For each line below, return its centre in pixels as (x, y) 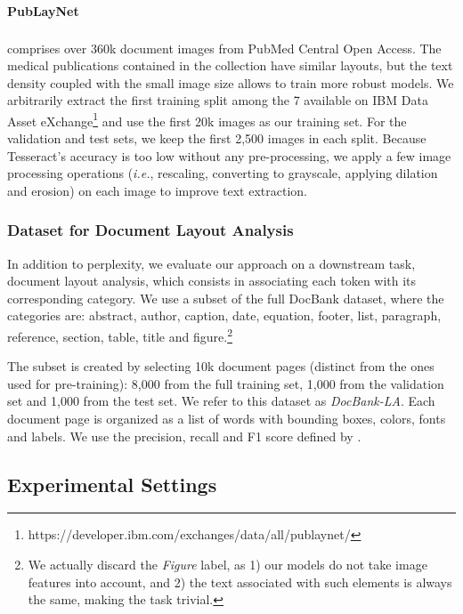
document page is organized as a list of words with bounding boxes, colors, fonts (227, 419)
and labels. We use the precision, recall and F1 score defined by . (184, 436)
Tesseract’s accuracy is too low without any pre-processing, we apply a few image (229, 155)
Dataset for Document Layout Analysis (150, 230)
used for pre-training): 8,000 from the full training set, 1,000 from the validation (226, 383)
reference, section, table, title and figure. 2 (120, 335)
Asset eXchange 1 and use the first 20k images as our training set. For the (207, 119)
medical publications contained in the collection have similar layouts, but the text (230, 65)
